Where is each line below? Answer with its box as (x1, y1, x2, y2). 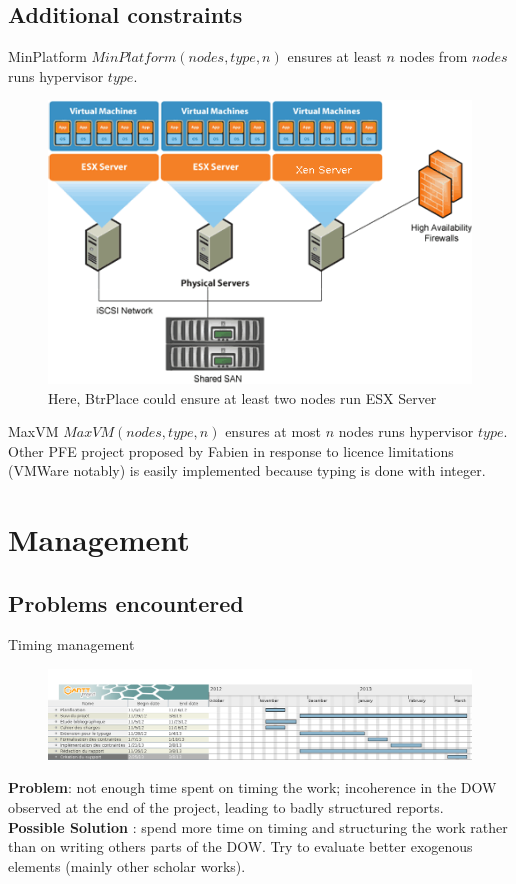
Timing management (8, 634, 135, 655)
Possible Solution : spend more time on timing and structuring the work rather (8, 816, 508, 837)
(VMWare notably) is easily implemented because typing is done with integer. (8, 460, 486, 481)
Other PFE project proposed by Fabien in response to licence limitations (8, 440, 454, 461)
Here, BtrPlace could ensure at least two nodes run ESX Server (48, 387, 437, 408)
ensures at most (225, 421, 322, 442)
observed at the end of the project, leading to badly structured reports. (8, 796, 444, 817)
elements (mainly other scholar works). (8, 855, 246, 876)
